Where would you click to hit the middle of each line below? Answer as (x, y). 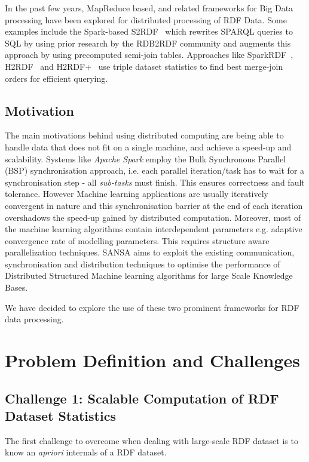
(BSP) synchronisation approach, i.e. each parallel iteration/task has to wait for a (155, 170)
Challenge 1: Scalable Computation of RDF (142, 398)
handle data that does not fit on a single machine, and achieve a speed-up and (148, 147)
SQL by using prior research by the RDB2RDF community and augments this (148, 43)
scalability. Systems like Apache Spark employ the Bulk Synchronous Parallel (146, 158)
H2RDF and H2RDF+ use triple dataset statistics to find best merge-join (144, 66)
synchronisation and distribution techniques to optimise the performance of (143, 264)
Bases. (16, 287)
